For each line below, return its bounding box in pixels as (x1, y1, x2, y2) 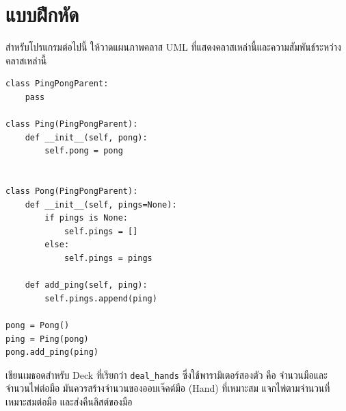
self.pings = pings (64, 253, 152, 264)
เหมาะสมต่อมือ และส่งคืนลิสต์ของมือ (5, 395, 133, 409)
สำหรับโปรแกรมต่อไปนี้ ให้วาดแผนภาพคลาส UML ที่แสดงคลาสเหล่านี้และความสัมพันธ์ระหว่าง (5, 40, 341, 54)
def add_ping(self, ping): (25, 280, 148, 290)
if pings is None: (44, 213, 128, 223)
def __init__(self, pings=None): (25, 199, 177, 210)
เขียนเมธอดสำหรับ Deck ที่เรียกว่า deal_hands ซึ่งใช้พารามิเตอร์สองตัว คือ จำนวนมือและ (5, 367, 328, 382)
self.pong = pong (44, 146, 123, 156)
